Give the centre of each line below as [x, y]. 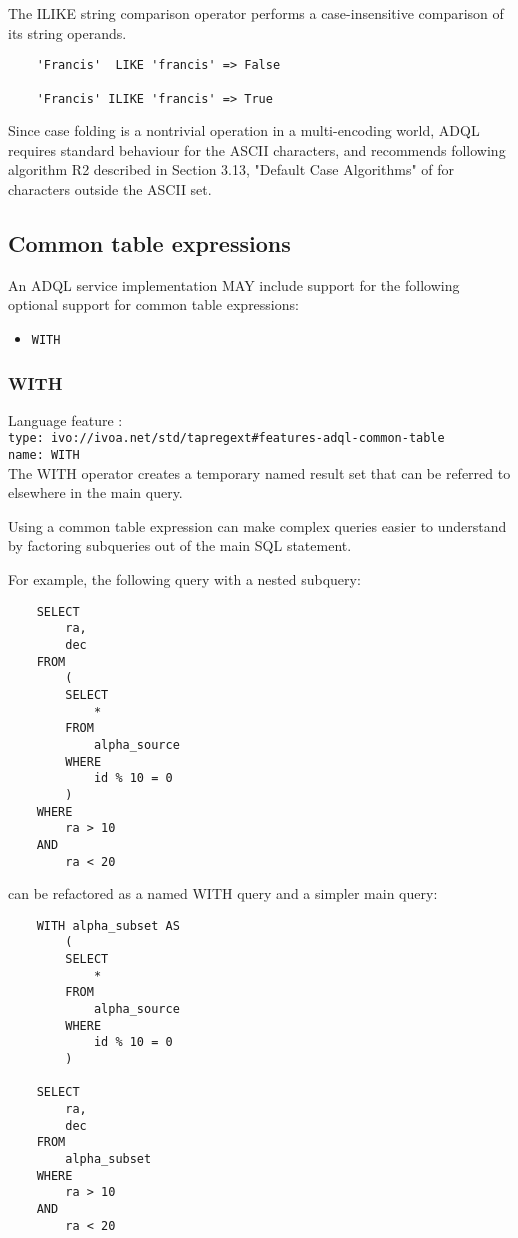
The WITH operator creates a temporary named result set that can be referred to [259, 472]
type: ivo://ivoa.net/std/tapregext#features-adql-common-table [226, 438]
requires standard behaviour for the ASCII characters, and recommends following [257, 149]
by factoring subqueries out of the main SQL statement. [180, 545]
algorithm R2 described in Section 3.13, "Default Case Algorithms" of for [231, 169]
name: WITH [44, 455]
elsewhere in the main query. [95, 492]
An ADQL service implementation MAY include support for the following [234, 284]
